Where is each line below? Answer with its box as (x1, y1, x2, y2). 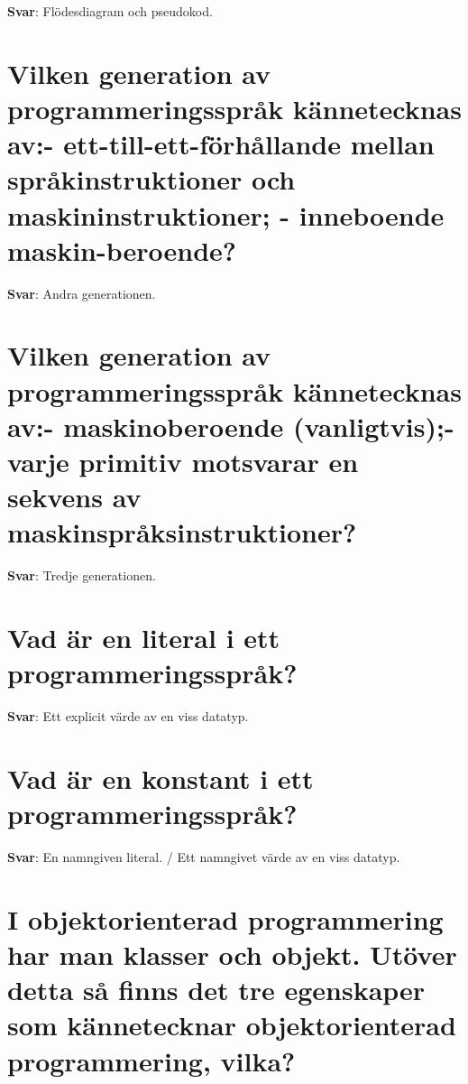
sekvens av (7, 478, 142, 515)
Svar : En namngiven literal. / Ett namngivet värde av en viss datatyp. (7, 848, 400, 866)
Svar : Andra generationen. (7, 283, 156, 302)
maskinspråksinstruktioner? (7, 514, 357, 551)
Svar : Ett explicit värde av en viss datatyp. (7, 707, 249, 726)
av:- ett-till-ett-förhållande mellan (7, 125, 435, 162)
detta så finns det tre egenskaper (7, 971, 426, 1008)
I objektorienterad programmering (7, 900, 444, 937)
